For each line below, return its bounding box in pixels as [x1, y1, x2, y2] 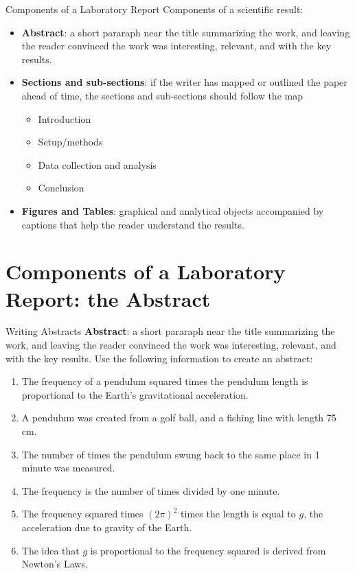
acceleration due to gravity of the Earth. [21, 519, 192, 534]
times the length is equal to [181, 506, 296, 521]
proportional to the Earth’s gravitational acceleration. [21, 387, 249, 401]
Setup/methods [38, 135, 103, 149]
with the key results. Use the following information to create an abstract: [5, 351, 313, 365]
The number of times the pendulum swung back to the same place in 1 [21, 447, 320, 461]
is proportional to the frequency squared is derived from [90, 543, 326, 557]
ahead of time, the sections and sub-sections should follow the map [21, 88, 303, 102]
